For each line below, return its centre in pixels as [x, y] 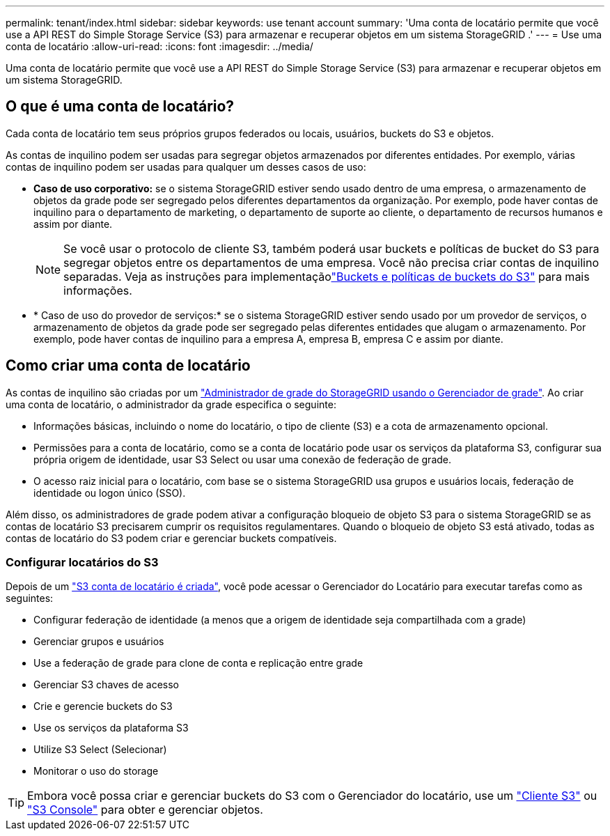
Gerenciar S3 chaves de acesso [106, 685]
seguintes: [30, 598]
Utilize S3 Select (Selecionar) [100, 750]
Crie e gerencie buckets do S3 [103, 706]
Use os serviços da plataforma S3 [111, 728]
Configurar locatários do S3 [82, 563]
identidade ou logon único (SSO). [110, 493]
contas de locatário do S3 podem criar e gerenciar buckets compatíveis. [171, 538]
